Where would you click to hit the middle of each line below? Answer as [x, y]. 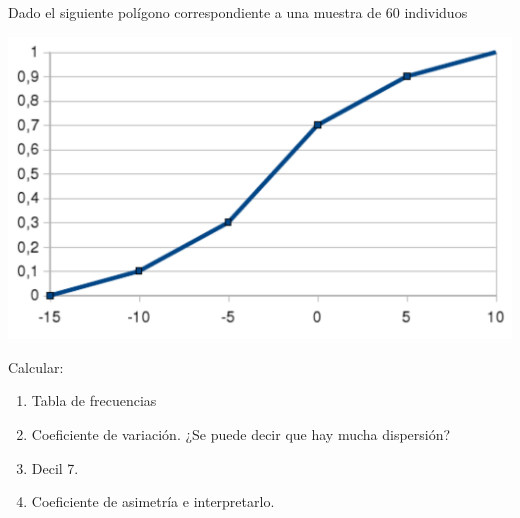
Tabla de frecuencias [94, 400]
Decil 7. [55, 467]
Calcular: [36, 366]
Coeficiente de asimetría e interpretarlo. [153, 501]
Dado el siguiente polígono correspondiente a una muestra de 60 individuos [238, 12]
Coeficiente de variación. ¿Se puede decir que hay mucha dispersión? [241, 434]
